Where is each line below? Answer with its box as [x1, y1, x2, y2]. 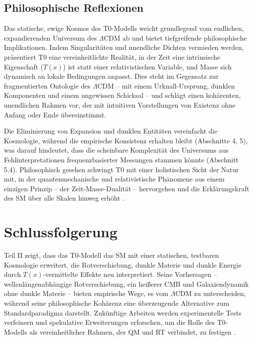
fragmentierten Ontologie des [4, 80, 91, 91]
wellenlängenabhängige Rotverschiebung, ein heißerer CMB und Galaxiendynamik [4, 278, 249, 289]
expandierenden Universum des [4, 32, 97, 43]
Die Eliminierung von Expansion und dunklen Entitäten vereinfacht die [4, 126, 217, 136]
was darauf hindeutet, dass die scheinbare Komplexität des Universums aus [4, 145, 229, 155]
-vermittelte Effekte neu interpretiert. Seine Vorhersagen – [43, 269, 217, 279]
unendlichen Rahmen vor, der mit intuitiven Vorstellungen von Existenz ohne [4, 99, 235, 110]
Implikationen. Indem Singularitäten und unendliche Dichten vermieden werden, [4, 42, 244, 52]
